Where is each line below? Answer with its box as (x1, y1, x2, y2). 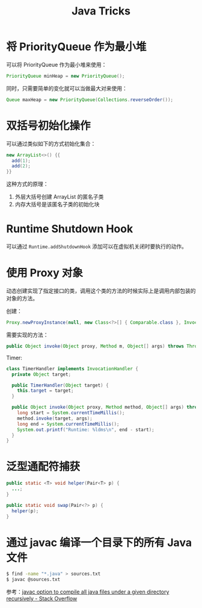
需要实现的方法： (6, 331, 49, 338)
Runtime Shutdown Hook (6, 222, 133, 236)
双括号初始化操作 (6, 119, 91, 132)
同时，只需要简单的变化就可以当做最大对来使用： (6, 84, 127, 92)
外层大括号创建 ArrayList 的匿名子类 (14, 193, 104, 200)
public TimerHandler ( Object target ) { (11, 382, 109, 388)
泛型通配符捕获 (6, 460, 81, 474)
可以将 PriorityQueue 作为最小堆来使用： (6, 61, 107, 68)
